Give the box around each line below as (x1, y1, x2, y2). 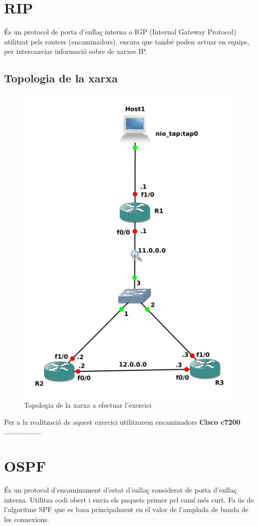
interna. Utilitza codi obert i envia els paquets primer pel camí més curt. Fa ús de (4, 494, 254, 505)
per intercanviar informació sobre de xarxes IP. (4, 46, 147, 56)
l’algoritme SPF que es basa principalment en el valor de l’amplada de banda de (4, 504, 249, 515)
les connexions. (4, 514, 49, 524)
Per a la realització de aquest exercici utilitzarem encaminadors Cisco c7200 (4, 416, 241, 427)
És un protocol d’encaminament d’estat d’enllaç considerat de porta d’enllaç (4, 485, 237, 495)
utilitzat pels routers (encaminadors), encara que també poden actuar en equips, (4, 36, 250, 46)
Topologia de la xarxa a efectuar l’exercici (24, 400, 152, 410)
